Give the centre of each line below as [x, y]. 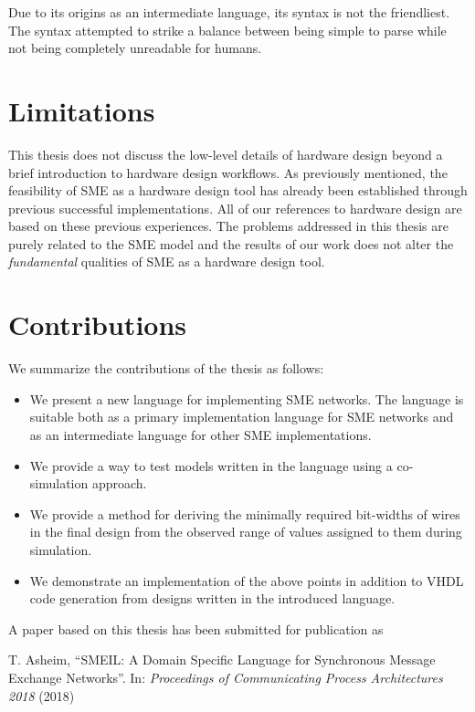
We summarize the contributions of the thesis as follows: [166, 368]
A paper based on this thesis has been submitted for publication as [196, 628]
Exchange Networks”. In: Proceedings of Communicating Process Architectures [226, 677]
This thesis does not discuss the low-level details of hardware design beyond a [226, 154]
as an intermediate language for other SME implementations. [201, 434]
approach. [119, 483]
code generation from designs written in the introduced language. [212, 598]
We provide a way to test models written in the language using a [211, 465]
